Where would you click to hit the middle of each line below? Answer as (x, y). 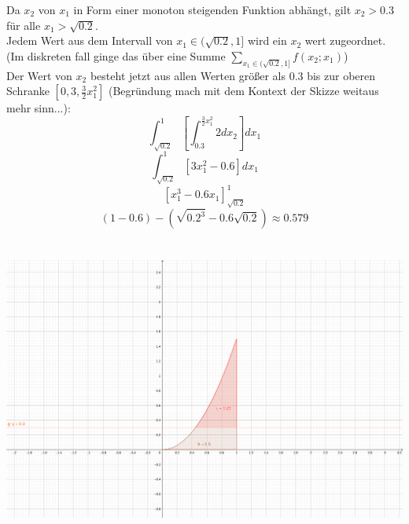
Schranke (28, 91)
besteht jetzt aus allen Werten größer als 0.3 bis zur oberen (233, 75)
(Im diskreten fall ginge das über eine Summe (116, 55)
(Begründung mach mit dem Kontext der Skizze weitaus (243, 91)
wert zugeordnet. (345, 40)
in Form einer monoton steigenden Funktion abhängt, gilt (212, 9)
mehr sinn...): (39, 108)
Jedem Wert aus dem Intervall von (90, 40)
